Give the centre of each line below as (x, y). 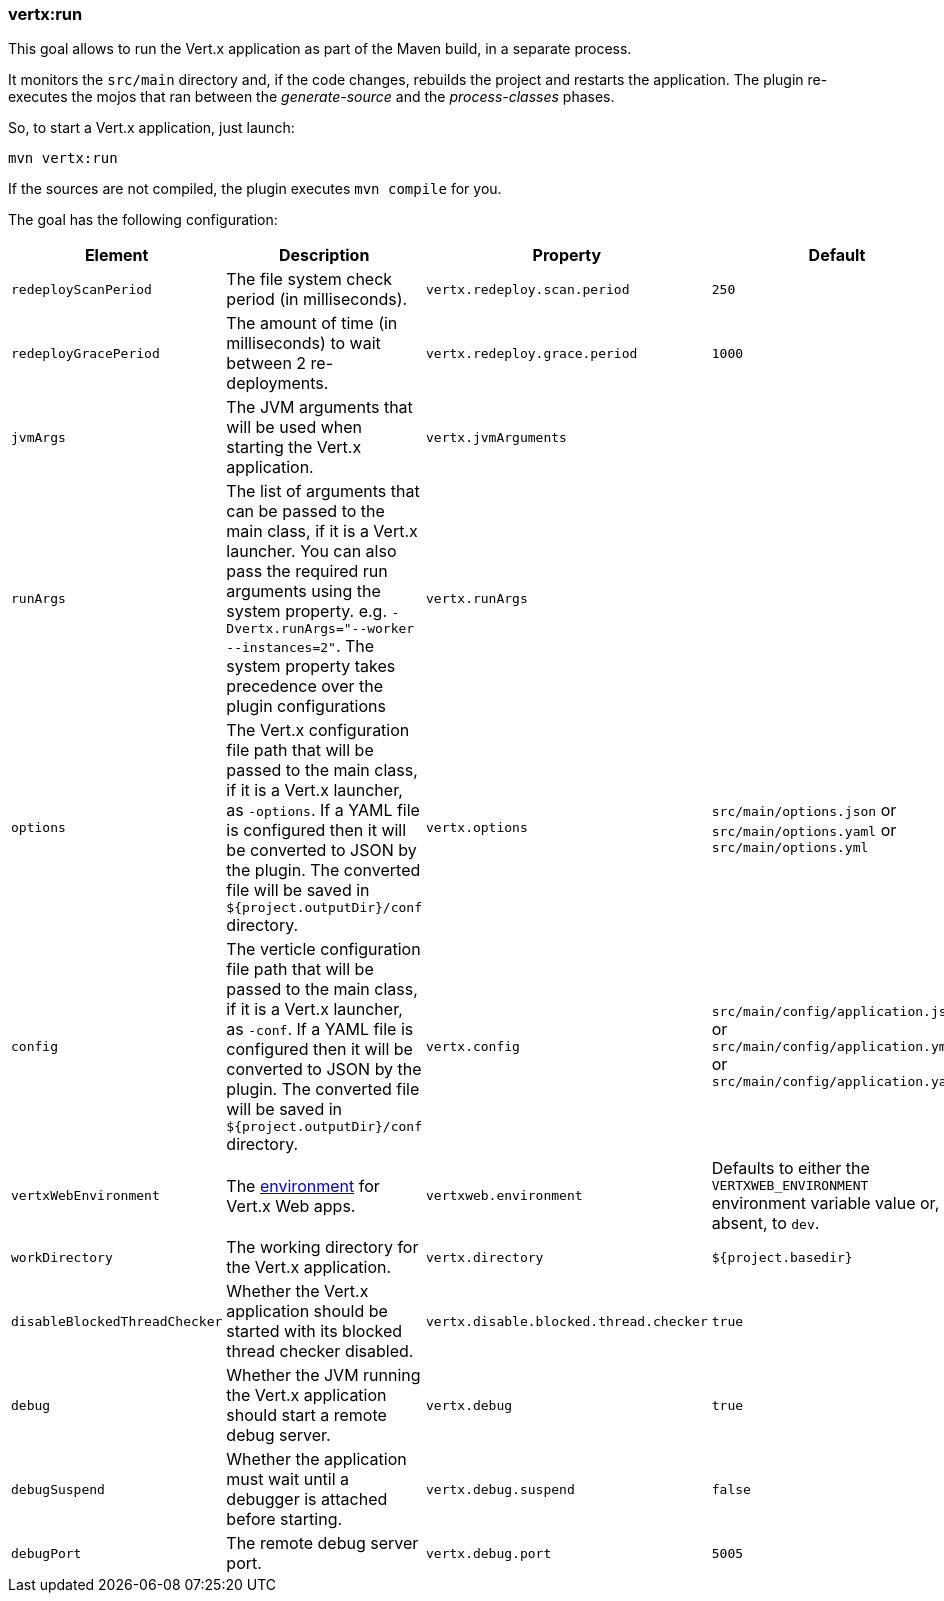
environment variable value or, (825, 1203)
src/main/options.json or (804, 810)
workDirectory (62, 1257)
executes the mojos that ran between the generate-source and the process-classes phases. (311, 97)
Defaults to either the (790, 1168)
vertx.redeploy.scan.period (528, 289)
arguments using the (303, 591)
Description (324, 255)
